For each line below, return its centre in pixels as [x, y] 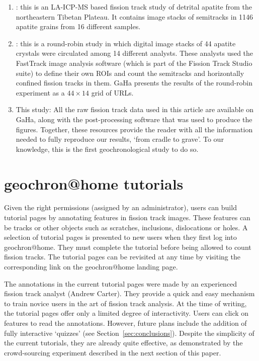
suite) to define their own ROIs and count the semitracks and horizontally [130, 73]
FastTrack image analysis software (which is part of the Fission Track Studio [134, 63]
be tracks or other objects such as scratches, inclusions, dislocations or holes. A [126, 227]
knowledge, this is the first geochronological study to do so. [107, 149]
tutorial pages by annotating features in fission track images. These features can [127, 217]
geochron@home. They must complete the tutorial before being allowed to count [128, 247]
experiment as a [40, 92]
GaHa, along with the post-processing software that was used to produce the [134, 119]
